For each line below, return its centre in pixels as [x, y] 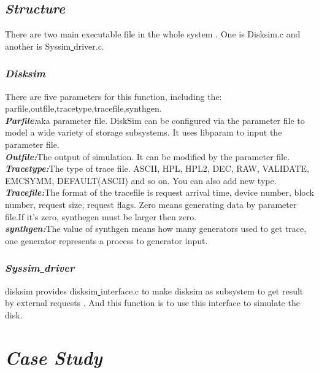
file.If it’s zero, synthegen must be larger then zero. [101, 216]
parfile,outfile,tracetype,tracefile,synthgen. [83, 108]
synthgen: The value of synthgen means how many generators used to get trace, [156, 229]
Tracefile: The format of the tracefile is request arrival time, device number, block [159, 192]
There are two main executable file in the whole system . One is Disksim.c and [153, 34]
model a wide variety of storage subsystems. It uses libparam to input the [144, 132]
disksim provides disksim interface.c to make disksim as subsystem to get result [154, 290]
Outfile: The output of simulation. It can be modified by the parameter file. [148, 156]
